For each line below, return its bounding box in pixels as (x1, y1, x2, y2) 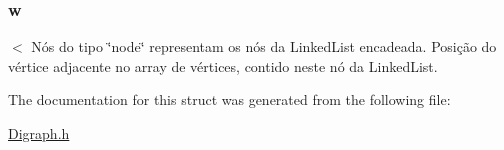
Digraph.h (8, 123, 70, 143)
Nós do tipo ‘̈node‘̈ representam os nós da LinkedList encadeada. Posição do (31, 36, 497, 57)
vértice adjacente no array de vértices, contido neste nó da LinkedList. (8, 55, 438, 76)
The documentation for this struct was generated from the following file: (8, 89, 451, 110)
